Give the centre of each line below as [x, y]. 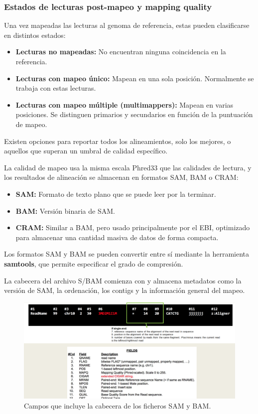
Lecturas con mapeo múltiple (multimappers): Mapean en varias [125, 104]
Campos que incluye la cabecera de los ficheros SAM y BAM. [118, 406]
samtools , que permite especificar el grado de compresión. [94, 263]
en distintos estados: [35, 35]
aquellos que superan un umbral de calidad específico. [86, 151]
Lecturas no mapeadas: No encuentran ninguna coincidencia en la [121, 52]
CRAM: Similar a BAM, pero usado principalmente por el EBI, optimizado [133, 227]
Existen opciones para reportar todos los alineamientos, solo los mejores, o [118, 141]
